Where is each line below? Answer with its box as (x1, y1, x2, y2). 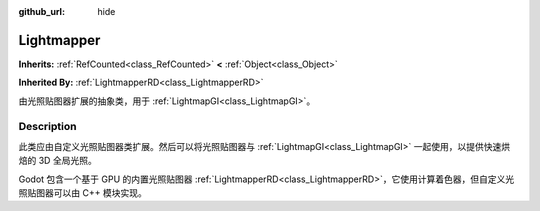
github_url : (18, 6, 65, 17)
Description (18, 120, 77, 134)
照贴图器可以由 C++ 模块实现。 (18, 187, 147, 199)
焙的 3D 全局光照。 (18, 155, 97, 167)
